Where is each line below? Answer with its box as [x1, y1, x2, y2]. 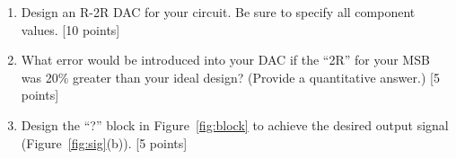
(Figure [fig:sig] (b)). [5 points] [21, 133, 188, 152]
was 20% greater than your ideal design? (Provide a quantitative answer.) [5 [21, 67, 440, 86]
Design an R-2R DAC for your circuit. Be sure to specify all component [21, 3, 416, 21]
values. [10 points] [21, 20, 120, 39]
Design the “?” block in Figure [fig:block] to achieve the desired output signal [21, 115, 449, 134]
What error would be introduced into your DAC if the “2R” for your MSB [21, 50, 430, 69]
